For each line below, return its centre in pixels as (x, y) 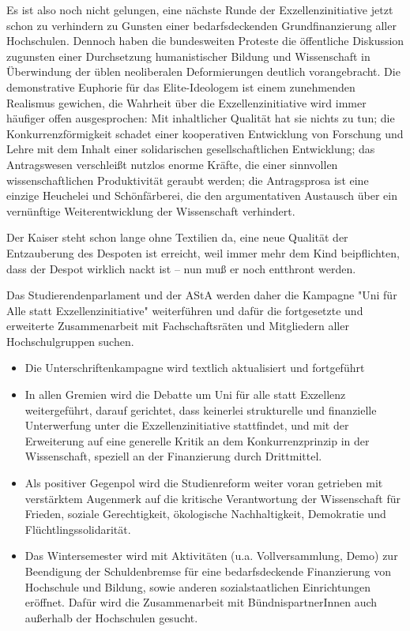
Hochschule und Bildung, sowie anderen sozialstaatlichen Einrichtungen (197, 586)
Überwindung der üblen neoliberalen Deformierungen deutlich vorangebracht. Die (203, 71)
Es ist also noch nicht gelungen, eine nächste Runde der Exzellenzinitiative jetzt (200, 9)
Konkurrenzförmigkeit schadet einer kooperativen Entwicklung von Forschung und (205, 133)
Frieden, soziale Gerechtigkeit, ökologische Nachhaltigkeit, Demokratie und (205, 514)
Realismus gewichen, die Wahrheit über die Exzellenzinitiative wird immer (186, 102)
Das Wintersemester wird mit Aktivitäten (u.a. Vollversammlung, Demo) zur (211, 556)
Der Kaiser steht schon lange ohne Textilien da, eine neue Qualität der (177, 237)
